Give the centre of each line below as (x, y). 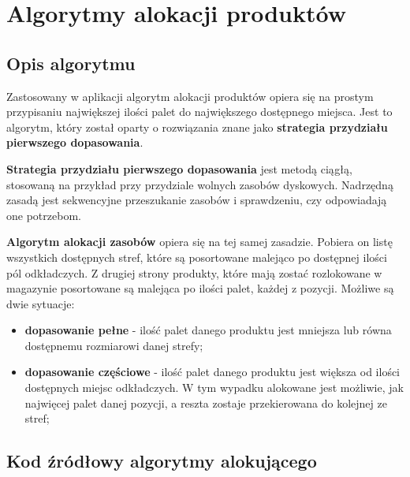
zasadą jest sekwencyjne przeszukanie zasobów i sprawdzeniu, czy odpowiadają (197, 200)
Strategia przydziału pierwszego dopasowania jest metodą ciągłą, (179, 168)
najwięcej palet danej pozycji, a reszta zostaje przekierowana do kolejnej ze (206, 402)
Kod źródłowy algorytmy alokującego (162, 461)
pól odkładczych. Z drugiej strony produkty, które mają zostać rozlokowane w (194, 272)
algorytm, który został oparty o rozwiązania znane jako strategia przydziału (197, 127)
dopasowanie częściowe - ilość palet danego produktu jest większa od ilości (212, 372)
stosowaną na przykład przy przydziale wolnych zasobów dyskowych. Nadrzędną (200, 184)
